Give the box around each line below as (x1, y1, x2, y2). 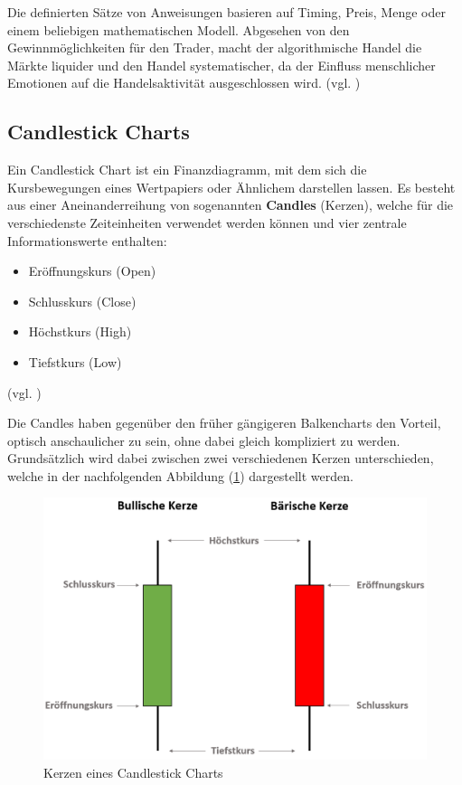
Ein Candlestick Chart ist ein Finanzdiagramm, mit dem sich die (7, 160, 367, 179)
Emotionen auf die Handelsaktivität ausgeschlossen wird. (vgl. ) (7, 73, 361, 92)
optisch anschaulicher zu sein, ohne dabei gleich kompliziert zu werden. (7, 430, 401, 449)
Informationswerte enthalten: (7, 231, 167, 250)
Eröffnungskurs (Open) (28, 261, 156, 280)
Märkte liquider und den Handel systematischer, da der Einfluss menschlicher (7, 55, 436, 74)
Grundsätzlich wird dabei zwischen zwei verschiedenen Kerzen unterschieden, (7, 449, 434, 468)
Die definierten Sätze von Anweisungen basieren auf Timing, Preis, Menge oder (7, 3, 446, 21)
